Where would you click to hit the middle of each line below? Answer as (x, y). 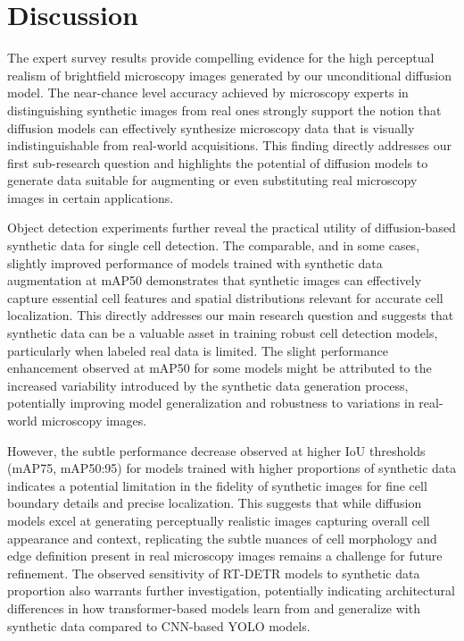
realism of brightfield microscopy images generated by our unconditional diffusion (229, 75)
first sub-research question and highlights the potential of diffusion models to (218, 162)
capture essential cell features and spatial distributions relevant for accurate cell (225, 297)
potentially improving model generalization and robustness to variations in (211, 403)
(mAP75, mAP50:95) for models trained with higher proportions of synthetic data (232, 468)
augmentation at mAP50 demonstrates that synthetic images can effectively (215, 280)
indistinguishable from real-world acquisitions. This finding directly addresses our (229, 145)
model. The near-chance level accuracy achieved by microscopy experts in (208, 93)
